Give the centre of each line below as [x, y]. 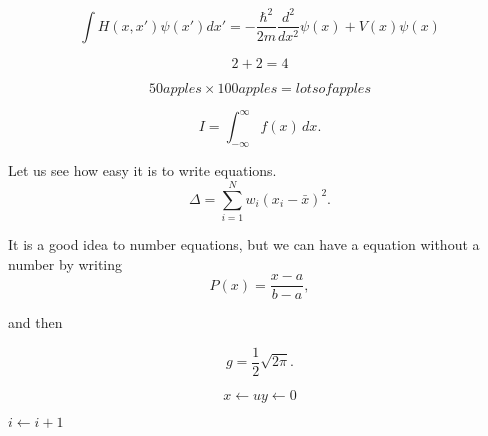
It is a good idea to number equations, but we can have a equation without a [244, 243]
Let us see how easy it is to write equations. [142, 170]
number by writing [65, 263]
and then [35, 322]
